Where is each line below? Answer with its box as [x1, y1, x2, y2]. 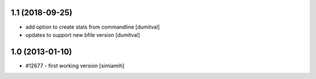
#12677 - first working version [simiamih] [25, 62, 125, 69]
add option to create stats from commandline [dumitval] [25, 23, 160, 30]
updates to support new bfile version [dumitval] [25, 31, 140, 38]
